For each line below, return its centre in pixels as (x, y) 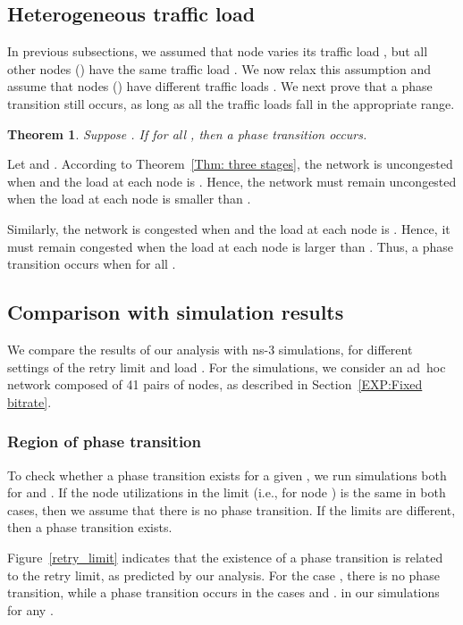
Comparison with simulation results (176, 312)
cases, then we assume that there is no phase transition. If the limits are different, (231, 509)
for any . (30, 609)
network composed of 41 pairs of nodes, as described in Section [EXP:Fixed (215, 384)
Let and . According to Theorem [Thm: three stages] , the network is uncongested (230, 164)
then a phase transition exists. (90, 527)
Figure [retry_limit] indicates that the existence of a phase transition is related (225, 557)
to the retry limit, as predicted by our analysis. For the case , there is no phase (223, 575)
